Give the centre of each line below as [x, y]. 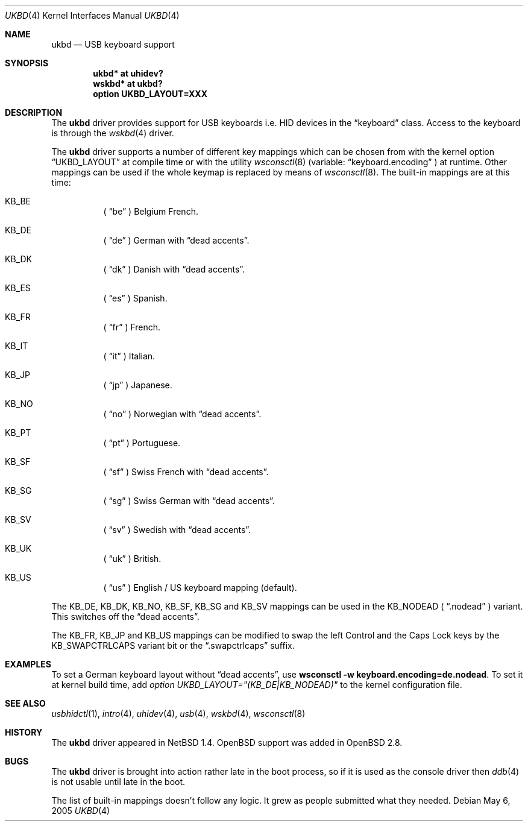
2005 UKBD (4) [81, 811]
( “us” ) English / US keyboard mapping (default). [200, 588]
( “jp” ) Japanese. [138, 385]
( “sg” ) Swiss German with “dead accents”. [189, 501]
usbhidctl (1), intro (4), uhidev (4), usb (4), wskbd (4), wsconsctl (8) [178, 714]
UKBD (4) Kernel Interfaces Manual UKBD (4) [92, 15]
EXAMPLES [28, 664]
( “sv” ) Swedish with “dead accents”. [177, 530]
